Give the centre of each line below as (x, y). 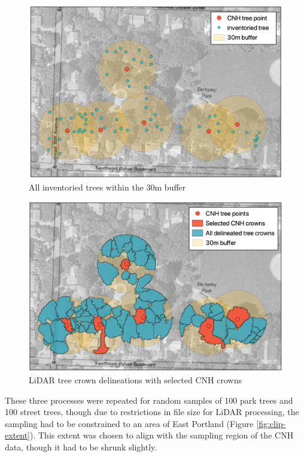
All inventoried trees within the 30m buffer (107, 187)
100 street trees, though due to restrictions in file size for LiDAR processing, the (152, 412)
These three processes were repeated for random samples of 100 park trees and (149, 400)
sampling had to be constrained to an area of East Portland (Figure (129, 423)
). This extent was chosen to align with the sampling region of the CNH (162, 435)
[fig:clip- (271, 423)
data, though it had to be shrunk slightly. (81, 447)
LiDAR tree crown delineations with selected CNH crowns (135, 379)
